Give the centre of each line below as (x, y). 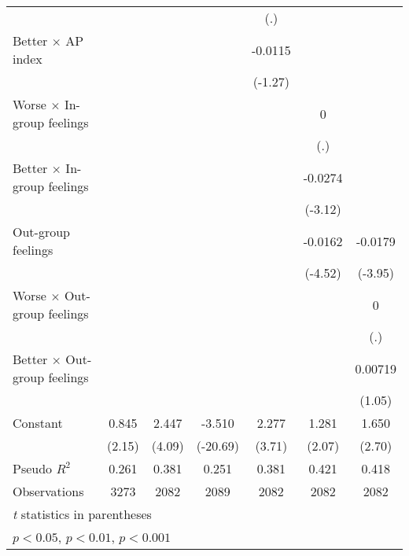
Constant (38, 423)
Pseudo (33, 468)
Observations (48, 491)
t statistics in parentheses (82, 514)
